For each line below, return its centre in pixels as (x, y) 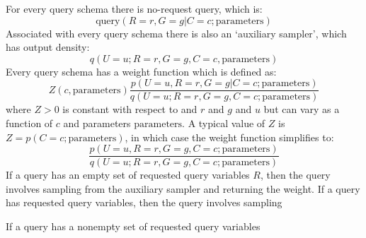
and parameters (97, 123)
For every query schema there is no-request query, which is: (134, 8)
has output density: (48, 47)
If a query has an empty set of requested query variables (128, 175)
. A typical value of (224, 123)
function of (29, 123)
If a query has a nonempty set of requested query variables (133, 226)
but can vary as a (302, 109)
